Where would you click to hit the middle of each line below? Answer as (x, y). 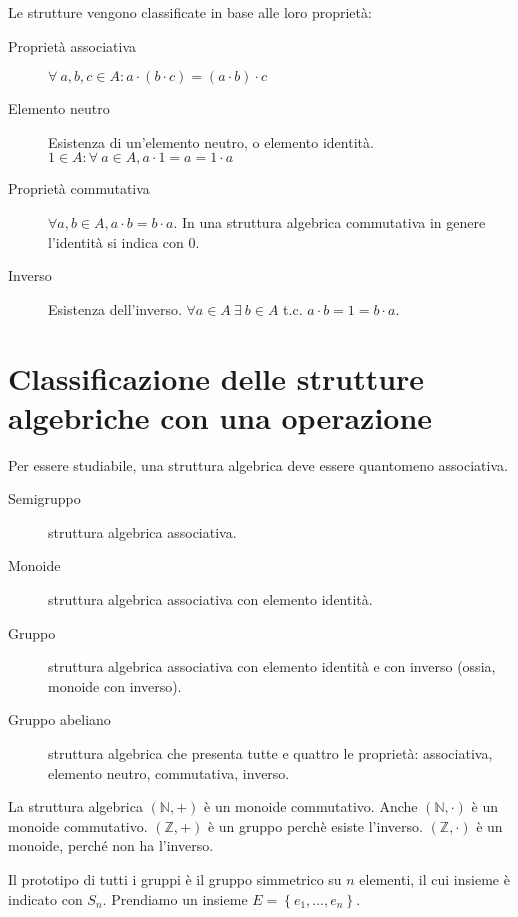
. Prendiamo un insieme (175, 898)
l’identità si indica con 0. (124, 241)
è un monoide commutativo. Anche (311, 806)
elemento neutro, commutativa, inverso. (169, 772)
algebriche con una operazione (220, 416)
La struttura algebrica (75, 806)
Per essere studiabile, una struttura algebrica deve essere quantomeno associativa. (258, 464)
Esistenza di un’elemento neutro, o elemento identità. (211, 141)
